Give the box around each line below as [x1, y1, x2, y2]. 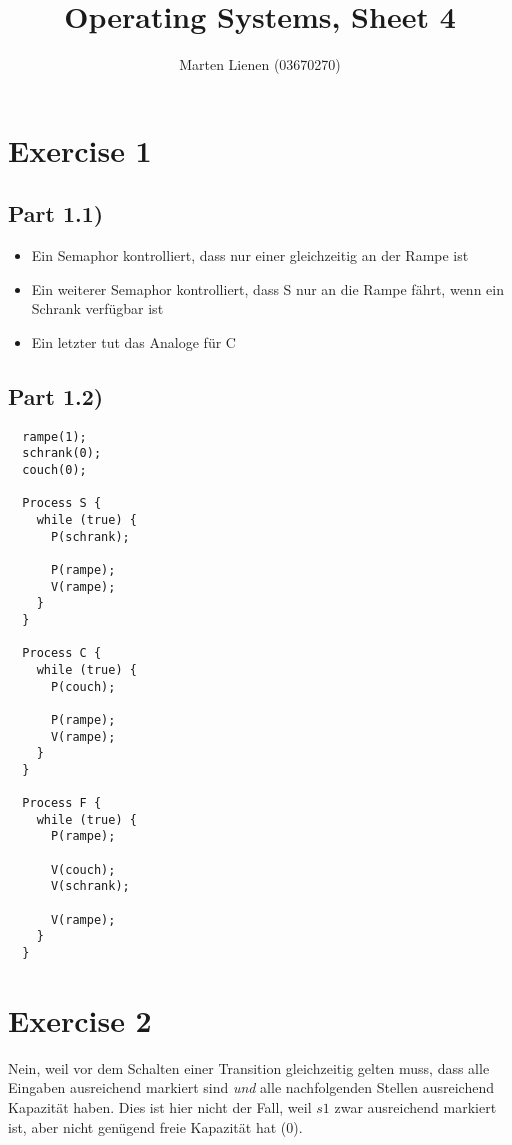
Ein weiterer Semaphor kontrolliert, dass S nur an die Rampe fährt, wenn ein [31, 278, 504, 299]
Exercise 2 [8, 999, 152, 1040]
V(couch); [50, 862, 116, 877]
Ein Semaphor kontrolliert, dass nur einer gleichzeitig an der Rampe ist [31, 245, 469, 266]
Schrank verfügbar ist [31, 298, 164, 319]
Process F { [22, 796, 102, 811]
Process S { [22, 496, 102, 511]
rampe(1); [22, 429, 87, 444]
